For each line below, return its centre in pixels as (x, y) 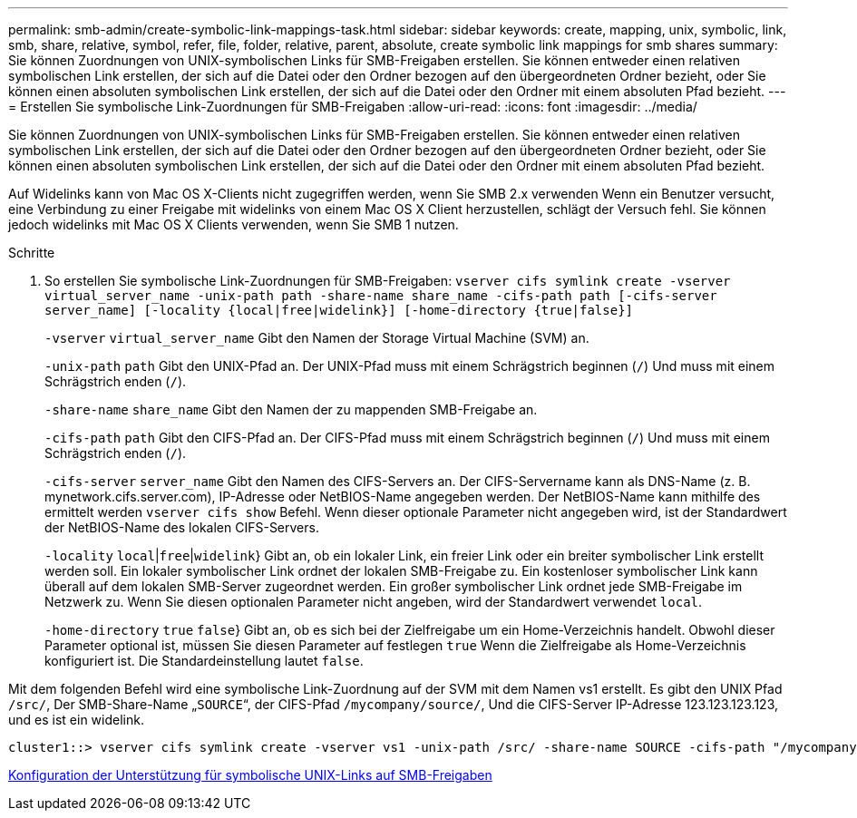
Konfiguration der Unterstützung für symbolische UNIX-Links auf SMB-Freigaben (250, 775)
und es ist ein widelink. (76, 720)
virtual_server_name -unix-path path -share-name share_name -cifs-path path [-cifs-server (381, 296)
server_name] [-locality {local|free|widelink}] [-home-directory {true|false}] (339, 310)
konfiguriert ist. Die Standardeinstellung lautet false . (204, 661)
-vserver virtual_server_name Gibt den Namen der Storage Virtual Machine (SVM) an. (317, 338)
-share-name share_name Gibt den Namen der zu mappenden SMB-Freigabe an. (291, 409)
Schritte (32, 253)
